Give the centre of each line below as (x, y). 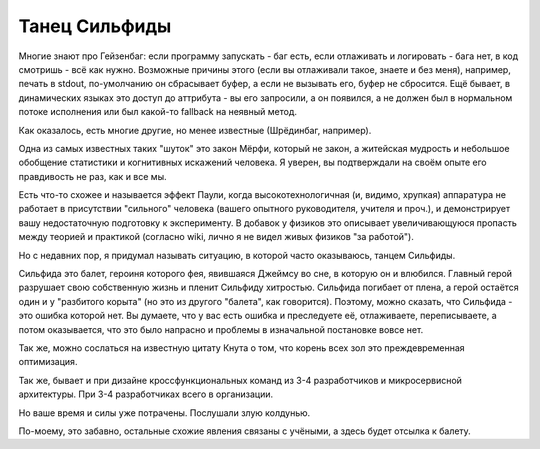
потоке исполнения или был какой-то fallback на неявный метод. (157, 112)
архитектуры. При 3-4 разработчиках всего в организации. (146, 394)
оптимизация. (48, 362)
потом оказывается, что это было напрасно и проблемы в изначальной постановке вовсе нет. (221, 329)
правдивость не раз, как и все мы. (92, 176)
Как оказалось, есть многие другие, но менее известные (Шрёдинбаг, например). (195, 130)
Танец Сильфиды (95, 26)
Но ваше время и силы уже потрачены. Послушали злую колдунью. (164, 412)
